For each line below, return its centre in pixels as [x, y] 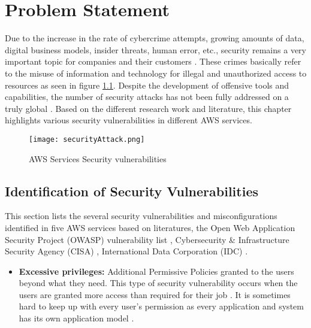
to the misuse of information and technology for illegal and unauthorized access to [156, 73]
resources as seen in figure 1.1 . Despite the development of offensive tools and [147, 85]
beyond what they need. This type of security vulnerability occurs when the [158, 283]
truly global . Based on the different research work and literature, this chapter [148, 108]
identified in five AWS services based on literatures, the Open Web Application [150, 227]
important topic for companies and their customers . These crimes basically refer [153, 61]
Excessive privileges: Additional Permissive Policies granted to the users [156, 271]
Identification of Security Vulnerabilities [132, 191]
